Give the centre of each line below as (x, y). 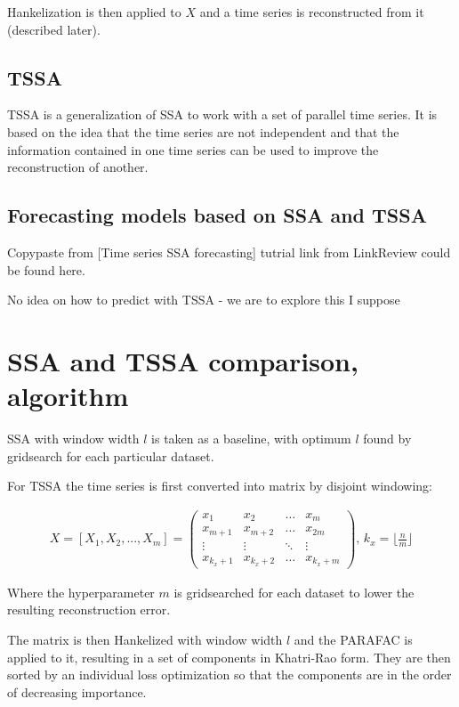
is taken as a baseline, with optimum (251, 439)
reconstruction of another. (78, 167)
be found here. (46, 269)
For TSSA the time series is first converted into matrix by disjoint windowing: (220, 486)
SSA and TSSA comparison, (183, 360)
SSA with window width (73, 439)
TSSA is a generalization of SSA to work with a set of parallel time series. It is (222, 114)
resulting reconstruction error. (89, 609)
